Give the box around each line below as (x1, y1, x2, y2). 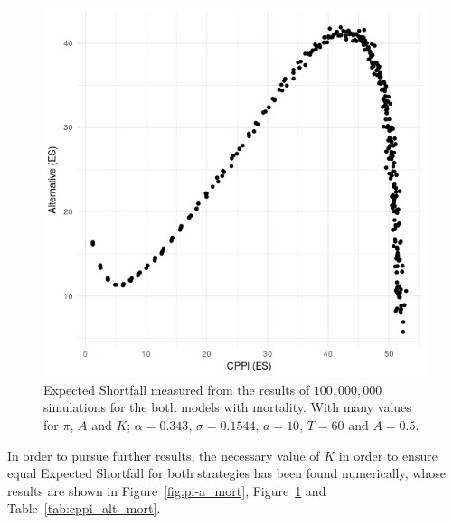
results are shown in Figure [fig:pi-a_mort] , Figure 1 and (7, 481, 326, 500)
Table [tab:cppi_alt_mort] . (7, 499, 161, 518)
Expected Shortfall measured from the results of (43, 379, 310, 398)
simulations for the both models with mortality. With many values (43, 398, 411, 416)
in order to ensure (338, 445, 438, 464)
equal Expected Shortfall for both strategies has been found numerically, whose (7, 463, 446, 482)
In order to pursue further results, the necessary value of (7, 445, 320, 464)
